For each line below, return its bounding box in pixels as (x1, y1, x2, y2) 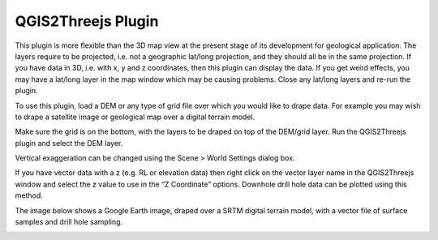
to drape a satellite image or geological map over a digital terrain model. (15, 112, 255, 122)
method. (15, 191, 44, 200)
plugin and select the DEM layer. (15, 138, 123, 148)
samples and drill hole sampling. (15, 217, 123, 227)
